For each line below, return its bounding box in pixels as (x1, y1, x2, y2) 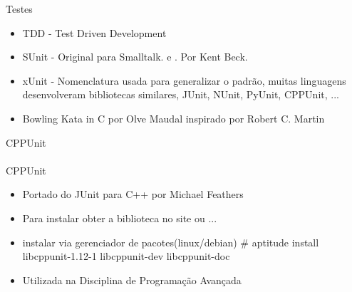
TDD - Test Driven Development (22, 25, 167, 40)
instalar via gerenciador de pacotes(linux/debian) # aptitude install (22, 234, 319, 249)
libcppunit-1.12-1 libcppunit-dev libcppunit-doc (22, 249, 230, 264)
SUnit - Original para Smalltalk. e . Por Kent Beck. (22, 49, 248, 64)
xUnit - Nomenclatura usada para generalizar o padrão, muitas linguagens (22, 73, 346, 88)
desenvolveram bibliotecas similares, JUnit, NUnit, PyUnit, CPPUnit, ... (22, 87, 339, 102)
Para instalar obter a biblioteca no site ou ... (22, 210, 217, 225)
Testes (6, 1, 33, 16)
